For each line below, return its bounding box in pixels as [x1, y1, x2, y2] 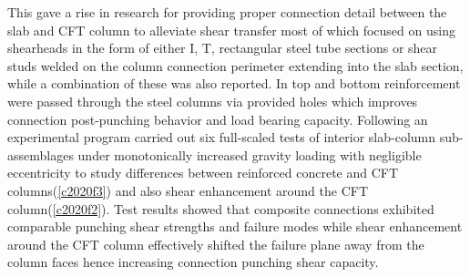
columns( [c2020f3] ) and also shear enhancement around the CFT [7, 180, 369, 200]
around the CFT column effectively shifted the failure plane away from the [7, 234, 424, 253]
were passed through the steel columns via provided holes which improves [7, 91, 418, 110]
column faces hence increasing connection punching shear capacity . [7, 252, 379, 272]
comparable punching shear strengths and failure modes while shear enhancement [7, 217, 463, 236]
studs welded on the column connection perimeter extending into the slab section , [7, 56, 464, 75]
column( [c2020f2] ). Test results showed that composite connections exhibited [7, 199, 434, 218]
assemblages [7, 145, 74, 164]
